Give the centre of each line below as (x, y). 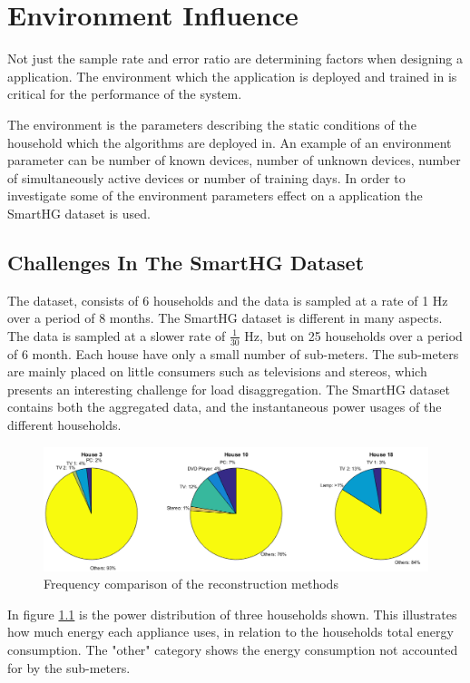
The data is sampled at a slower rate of (117, 335)
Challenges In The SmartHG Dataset (186, 262)
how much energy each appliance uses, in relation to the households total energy (230, 632)
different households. (64, 425)
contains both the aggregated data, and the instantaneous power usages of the (225, 407)
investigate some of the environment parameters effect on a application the (215, 195)
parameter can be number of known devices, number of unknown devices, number (234, 160)
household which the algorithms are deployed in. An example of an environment (230, 142)
